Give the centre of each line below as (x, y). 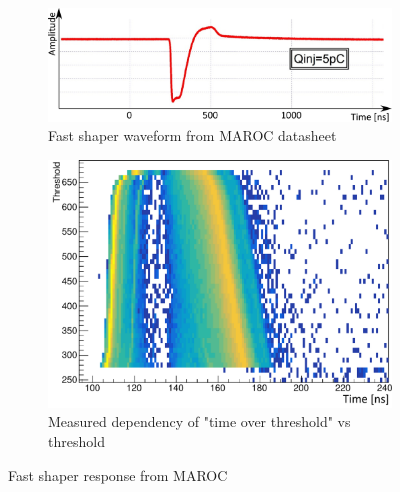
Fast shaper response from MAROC (118, 474)
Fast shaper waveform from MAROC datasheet (192, 135)
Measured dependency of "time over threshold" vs (199, 421)
